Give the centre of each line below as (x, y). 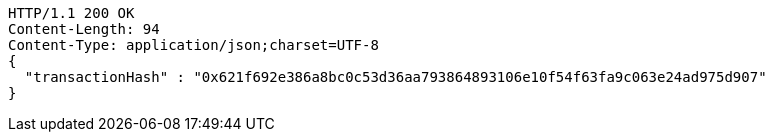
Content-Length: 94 (84, 29)
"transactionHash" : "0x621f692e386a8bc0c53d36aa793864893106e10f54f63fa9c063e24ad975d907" (395, 77)
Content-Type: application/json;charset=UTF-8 (193, 45)
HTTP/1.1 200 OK (71, 13)
